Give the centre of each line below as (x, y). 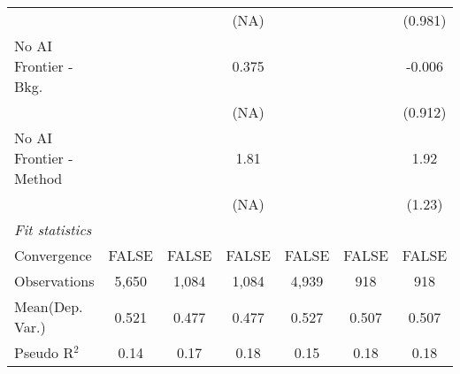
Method (38, 178)
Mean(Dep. (49, 306)
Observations (54, 281)
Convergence (53, 255)
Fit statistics (53, 229)
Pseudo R (44, 352)
